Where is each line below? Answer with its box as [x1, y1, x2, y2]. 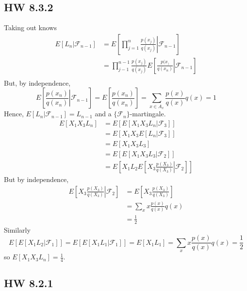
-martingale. [130, 109, 166, 119]
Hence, [4, 109, 24, 119]
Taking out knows [4, 22, 57, 33]
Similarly [4, 224, 31, 235]
